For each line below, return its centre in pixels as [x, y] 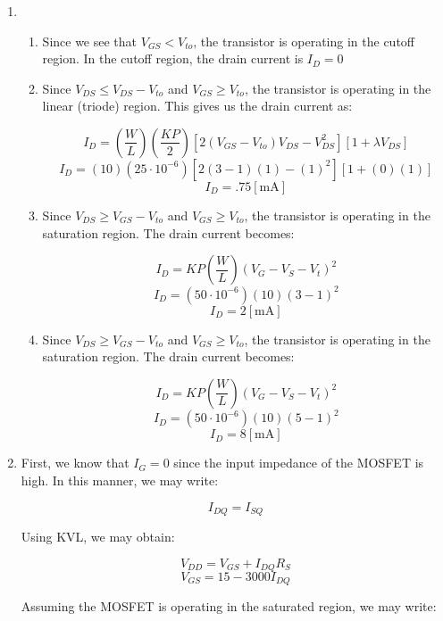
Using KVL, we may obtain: [98, 536]
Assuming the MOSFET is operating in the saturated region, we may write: [229, 606]
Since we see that [90, 41]
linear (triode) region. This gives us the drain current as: [197, 106]
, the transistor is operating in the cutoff [304, 41]
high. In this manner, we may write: [120, 480]
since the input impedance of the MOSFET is [299, 463]
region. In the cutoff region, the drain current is [173, 58]
